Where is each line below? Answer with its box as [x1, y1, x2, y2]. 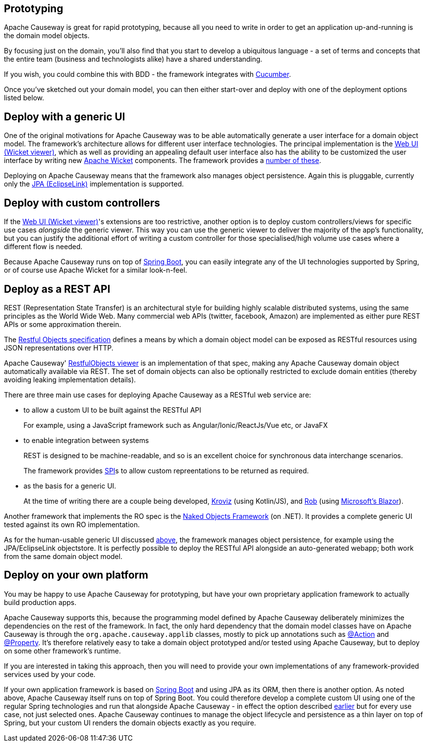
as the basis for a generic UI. [24, 481, 117, 490]
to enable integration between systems [24, 436, 149, 444]
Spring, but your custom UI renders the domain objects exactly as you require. [4, 718, 256, 727]
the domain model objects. [4, 31, 90, 40]
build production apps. [4, 598, 76, 606]
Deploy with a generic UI [4, 110, 125, 123]
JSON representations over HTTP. [4, 343, 114, 352]
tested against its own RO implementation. [4, 520, 140, 529]
